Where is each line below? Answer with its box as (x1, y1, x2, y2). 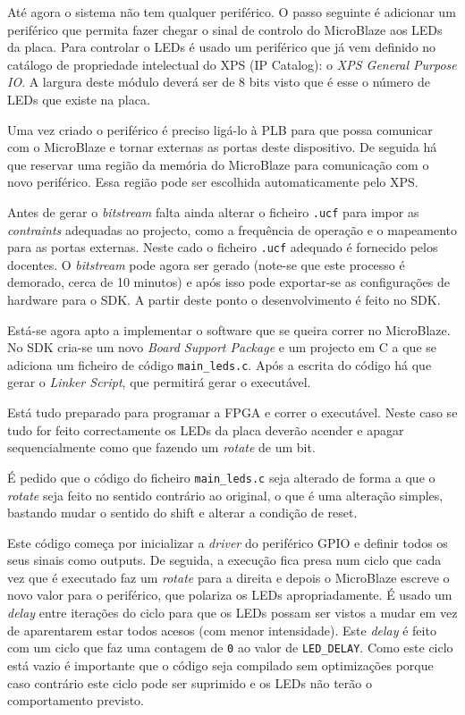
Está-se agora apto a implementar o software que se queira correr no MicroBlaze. (7, 320, 451, 339)
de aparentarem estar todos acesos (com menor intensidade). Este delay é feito (7, 620, 436, 639)
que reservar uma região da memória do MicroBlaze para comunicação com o (7, 155, 429, 173)
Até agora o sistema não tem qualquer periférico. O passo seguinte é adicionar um (7, 3, 456, 21)
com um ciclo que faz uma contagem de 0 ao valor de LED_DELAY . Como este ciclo (7, 638, 453, 657)
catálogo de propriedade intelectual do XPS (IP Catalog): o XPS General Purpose (7, 55, 457, 73)
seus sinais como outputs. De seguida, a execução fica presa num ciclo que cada (7, 551, 442, 569)
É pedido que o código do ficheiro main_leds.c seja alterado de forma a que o (7, 467, 435, 486)
